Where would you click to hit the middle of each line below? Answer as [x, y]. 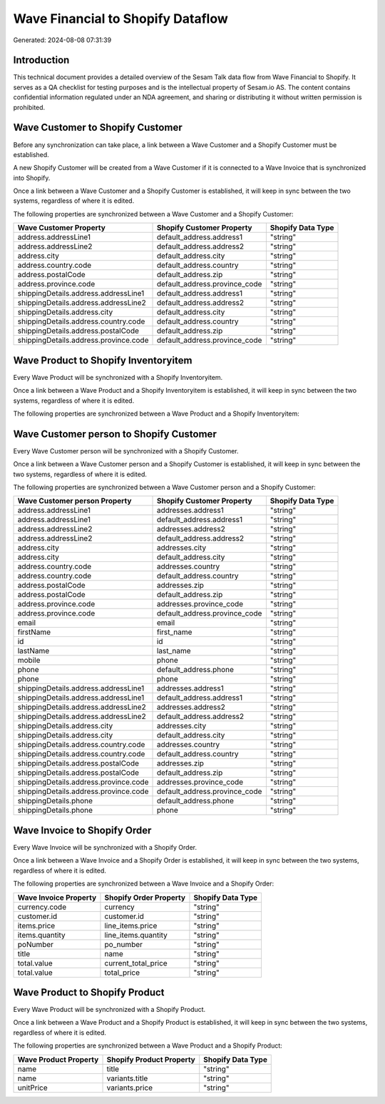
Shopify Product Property [151, 1059]
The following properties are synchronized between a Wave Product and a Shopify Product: [148, 1045]
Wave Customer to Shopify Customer [98, 127]
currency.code [42, 907]
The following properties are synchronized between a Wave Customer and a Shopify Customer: [153, 214]
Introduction [41, 60]
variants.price [130, 1088]
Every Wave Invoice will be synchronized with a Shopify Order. [105, 847]
